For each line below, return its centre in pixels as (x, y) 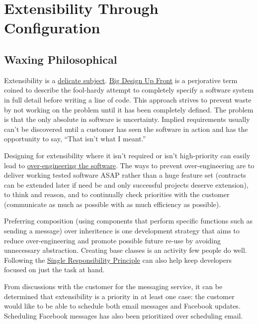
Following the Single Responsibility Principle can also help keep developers (118, 260)
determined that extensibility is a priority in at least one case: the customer (119, 296)
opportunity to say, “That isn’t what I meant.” (75, 139)
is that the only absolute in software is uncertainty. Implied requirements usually (127, 119)
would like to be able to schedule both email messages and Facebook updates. (122, 306)
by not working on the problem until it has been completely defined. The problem (129, 109)
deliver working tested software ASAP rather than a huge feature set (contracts (125, 175)
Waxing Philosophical (61, 59)
